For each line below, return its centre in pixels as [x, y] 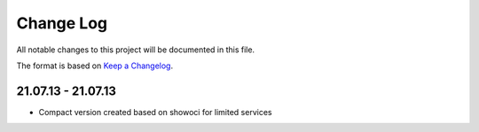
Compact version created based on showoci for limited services [155, 112]
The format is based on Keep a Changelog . [94, 66]
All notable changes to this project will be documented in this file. [136, 50]
